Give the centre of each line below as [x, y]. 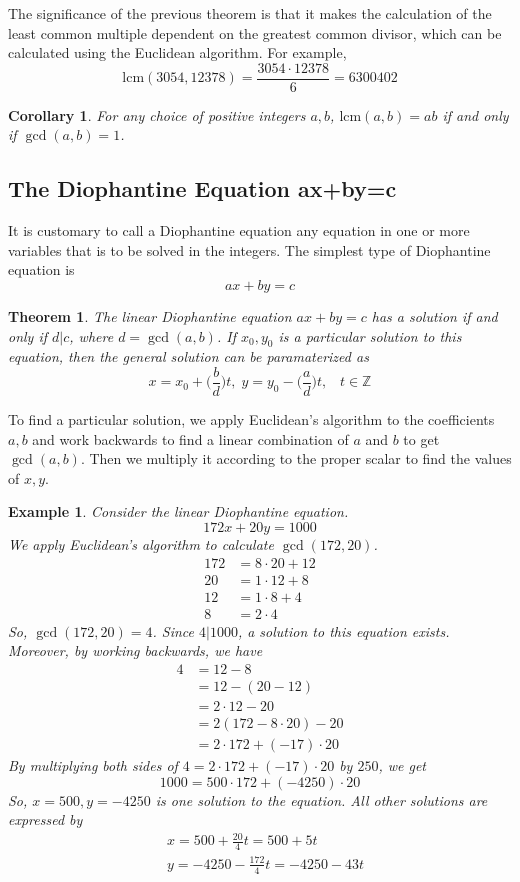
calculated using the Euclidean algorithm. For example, [177, 52]
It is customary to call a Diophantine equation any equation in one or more [239, 230]
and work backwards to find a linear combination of [190, 438]
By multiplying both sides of [93, 765]
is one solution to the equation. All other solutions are [321, 799]
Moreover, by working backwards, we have [135, 650]
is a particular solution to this [370, 335]
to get [421, 438]
